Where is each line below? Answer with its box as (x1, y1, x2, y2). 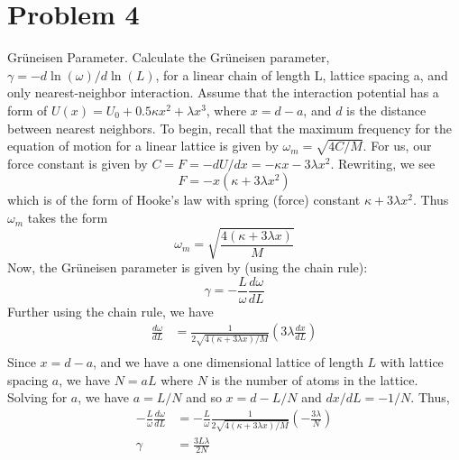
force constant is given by (7, 153, 148, 172)
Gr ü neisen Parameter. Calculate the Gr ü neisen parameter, (7, 48, 330, 67)
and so (186, 388, 222, 407)
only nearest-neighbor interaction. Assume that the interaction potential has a (7, 83, 439, 102)
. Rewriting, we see (330, 153, 436, 172)
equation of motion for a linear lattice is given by (7, 136, 279, 155)
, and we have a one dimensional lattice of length (93, 353, 363, 372)
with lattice (380, 353, 444, 372)
